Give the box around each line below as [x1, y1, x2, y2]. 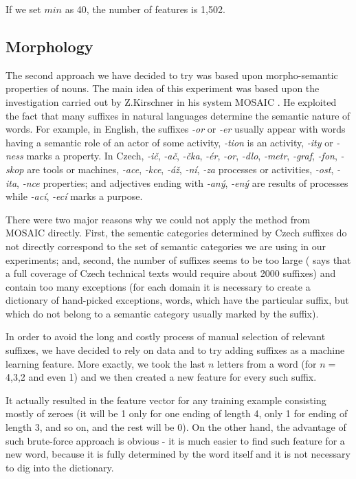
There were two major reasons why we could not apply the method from [5, 212, 311, 226]
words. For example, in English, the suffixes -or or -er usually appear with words [5, 122, 346, 136]
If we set [5, 2, 41, 16]
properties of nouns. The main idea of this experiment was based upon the [5, 81, 320, 96]
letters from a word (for [217, 356, 317, 370]
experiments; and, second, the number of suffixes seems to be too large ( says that [5, 252, 351, 267]
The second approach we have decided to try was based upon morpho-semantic [5, 67, 338, 82]
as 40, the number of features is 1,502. [65, 2, 225, 16]
